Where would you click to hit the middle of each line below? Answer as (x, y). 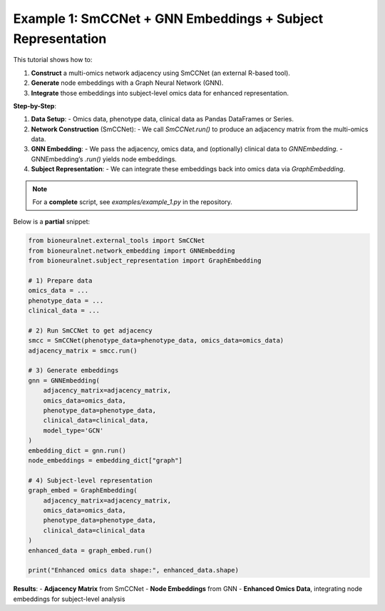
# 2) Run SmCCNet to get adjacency (90, 330)
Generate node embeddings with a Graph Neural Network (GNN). (127, 83)
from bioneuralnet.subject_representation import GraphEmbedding (145, 261)
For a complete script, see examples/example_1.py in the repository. (133, 202)
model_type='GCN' (73, 430)
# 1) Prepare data (60, 281)
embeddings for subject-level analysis (69, 599)
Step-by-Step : (35, 106)
